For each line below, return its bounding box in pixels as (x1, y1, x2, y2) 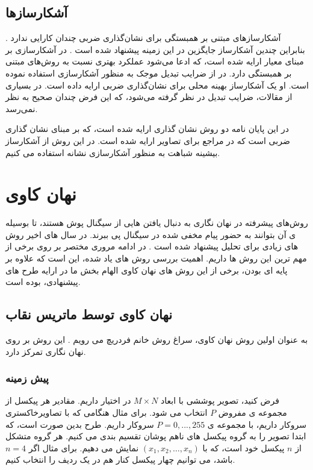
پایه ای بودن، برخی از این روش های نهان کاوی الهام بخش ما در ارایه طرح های (5, 263, 288, 276)
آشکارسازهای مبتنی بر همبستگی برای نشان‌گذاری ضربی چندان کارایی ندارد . (5, 31, 281, 44)
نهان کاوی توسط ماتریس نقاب (5, 305, 173, 324)
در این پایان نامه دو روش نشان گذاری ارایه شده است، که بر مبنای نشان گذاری (5, 122, 290, 135)
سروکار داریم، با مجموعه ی (207, 418, 306, 430)
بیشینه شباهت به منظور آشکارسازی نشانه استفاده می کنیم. (5, 146, 220, 158)
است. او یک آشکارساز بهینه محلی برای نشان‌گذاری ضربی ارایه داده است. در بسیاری (5, 78, 309, 91)
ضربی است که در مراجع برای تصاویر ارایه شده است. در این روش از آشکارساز (5, 134, 290, 146)
